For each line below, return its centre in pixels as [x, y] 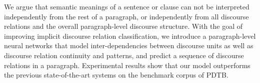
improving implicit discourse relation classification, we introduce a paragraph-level [130, 36]
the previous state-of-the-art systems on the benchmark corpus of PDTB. [116, 75]
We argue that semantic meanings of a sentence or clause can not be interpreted [127, 6]
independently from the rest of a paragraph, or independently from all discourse [126, 16]
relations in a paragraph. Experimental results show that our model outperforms [127, 65]
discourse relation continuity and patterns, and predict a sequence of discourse [124, 55]
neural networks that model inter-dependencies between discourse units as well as [129, 45]
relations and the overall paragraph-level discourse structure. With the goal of [123, 26]
